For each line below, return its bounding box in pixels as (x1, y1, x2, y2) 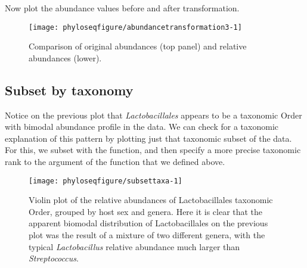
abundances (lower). (29, 51, 102, 64)
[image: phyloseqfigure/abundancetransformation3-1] (29, 23, 242, 32)
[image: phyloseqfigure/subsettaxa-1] (29, 176, 182, 185)
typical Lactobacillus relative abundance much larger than (29, 240, 240, 253)
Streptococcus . (29, 252, 79, 264)
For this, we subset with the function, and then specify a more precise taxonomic (5, 144, 301, 156)
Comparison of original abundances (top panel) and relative (29, 40, 247, 52)
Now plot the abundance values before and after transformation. (5, 2, 240, 14)
